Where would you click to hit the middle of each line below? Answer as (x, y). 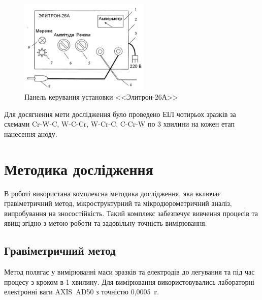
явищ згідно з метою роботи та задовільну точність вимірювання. (106, 223)
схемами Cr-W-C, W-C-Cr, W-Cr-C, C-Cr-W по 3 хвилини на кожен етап (119, 124)
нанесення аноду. (31, 133)
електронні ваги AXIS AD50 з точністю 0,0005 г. (82, 292)
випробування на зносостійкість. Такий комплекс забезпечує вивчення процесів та (131, 213)
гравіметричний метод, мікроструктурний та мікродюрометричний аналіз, (118, 203)
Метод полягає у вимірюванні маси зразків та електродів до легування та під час (129, 272)
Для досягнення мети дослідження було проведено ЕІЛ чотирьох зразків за (120, 114)
